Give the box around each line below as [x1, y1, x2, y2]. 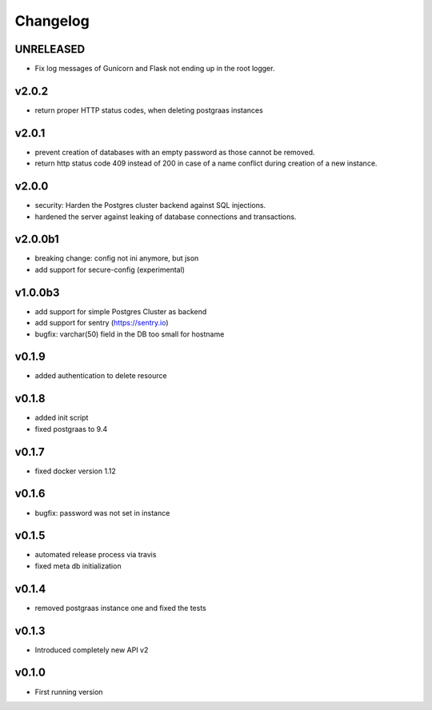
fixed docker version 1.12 [34, 466, 116, 476]
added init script [34, 413, 89, 423]
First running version [34, 687, 103, 696]
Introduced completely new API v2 [34, 644, 149, 655]
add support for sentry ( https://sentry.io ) [34, 318, 169, 328]
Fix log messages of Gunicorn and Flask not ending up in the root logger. [34, 64, 275, 74]
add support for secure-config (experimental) [34, 265, 186, 274]
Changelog [14, 12, 90, 30]
